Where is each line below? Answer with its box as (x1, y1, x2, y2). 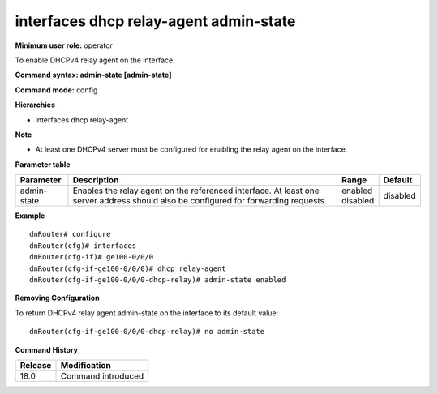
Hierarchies (15, 100, 56, 109)
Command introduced (60, 370, 144, 381)
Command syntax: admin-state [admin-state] (15, 70, 172, 80)
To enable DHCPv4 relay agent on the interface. (15, 55, 175, 65)
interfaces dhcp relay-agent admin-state (15, 12, 296, 30)
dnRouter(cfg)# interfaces (29, 241, 137, 251)
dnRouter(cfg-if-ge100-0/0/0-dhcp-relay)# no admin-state (29, 327, 265, 336)
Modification (60, 359, 111, 370)
